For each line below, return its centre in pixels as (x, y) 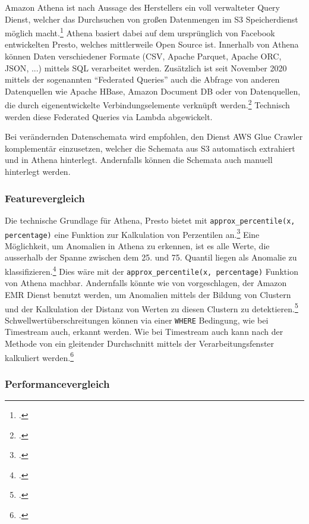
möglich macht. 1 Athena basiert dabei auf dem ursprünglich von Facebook (140, 32)
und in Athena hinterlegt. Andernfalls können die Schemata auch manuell (139, 160)
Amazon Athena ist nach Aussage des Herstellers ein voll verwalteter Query (142, 7)
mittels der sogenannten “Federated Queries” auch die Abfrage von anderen (142, 79)
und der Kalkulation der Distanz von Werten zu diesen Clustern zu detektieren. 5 (152, 308)
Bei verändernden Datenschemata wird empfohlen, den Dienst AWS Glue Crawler (154, 137)
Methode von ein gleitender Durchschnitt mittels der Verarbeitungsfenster (140, 343)
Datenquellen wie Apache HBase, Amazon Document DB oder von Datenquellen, (153, 91)
